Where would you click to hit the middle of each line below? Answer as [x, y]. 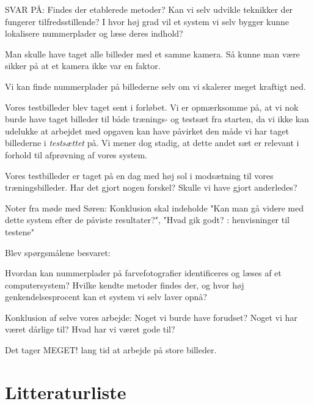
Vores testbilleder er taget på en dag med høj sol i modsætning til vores [139, 175]
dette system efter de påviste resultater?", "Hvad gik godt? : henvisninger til [147, 220]
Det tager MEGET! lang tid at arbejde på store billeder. [111, 350]
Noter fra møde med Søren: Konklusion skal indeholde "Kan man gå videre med [154, 208]
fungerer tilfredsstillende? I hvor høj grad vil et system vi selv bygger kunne [147, 21]
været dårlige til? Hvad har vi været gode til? [90, 329]
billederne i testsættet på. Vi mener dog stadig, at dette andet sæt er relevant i [152, 143]
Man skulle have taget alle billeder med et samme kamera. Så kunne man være [152, 53]
